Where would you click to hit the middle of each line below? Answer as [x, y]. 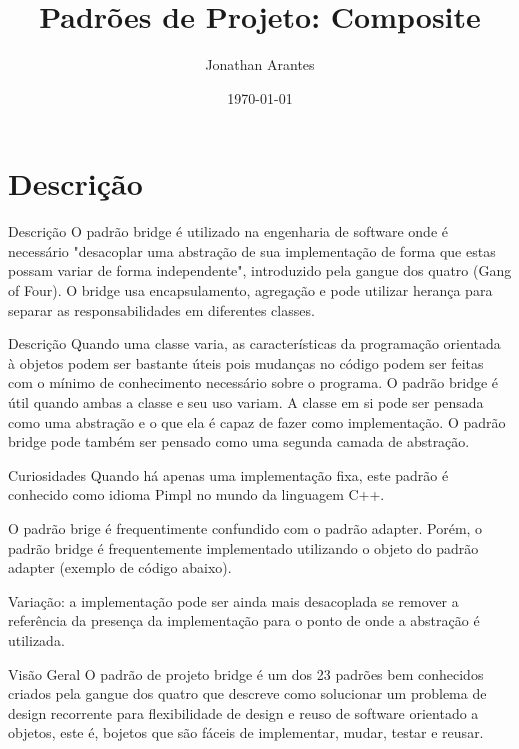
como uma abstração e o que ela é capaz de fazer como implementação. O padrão [257, 421]
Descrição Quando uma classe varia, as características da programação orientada [254, 343]
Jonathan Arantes [260, 64]
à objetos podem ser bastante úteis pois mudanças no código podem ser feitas [246, 362]
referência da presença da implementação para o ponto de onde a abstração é [244, 620]
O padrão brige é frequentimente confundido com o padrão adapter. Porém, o [245, 527]
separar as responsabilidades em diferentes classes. [161, 309]
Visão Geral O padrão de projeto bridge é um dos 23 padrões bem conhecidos [246, 673]
